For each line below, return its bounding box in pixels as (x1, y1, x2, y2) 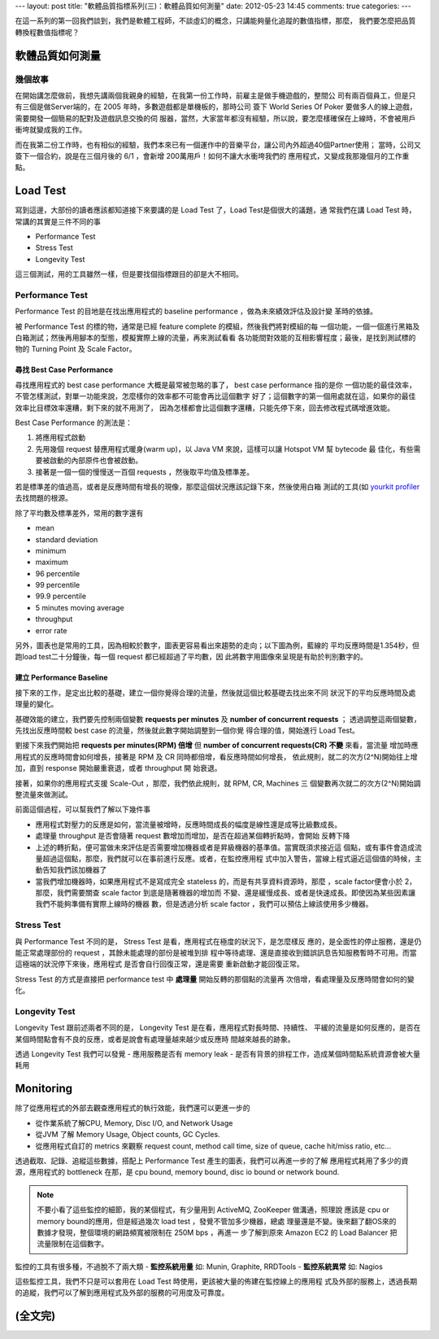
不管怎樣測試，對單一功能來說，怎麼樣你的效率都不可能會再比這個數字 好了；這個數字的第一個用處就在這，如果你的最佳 (15, 392, 416, 401)
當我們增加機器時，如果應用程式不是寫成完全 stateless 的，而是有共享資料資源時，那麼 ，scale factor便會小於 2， (35, 876, 416, 886)
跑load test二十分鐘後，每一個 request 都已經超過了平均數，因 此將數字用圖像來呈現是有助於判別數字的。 (15, 652, 367, 662)
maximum (35, 558, 68, 567)
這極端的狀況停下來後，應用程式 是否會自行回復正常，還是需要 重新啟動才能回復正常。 (15, 959, 304, 969)
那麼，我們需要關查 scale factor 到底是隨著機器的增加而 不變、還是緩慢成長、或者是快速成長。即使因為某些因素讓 (35, 888, 416, 898)
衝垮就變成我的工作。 (15, 125, 87, 134)
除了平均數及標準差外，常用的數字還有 (15, 508, 144, 518)
